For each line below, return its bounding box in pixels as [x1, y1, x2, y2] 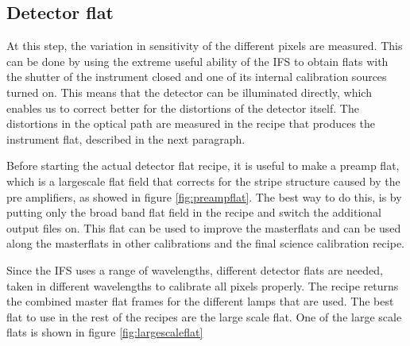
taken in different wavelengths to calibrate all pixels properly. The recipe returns [6, 277, 399, 294]
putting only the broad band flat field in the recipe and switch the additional [6, 204, 381, 221]
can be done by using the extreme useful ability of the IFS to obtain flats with [6, 52, 389, 69]
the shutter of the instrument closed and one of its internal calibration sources [6, 68, 387, 85]
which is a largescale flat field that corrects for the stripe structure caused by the [6, 172, 400, 189]
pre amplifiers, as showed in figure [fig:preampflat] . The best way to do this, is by [6, 188, 402, 205]
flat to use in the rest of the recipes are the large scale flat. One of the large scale [6, 308, 402, 325]
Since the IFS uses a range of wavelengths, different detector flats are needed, [6, 261, 383, 278]
